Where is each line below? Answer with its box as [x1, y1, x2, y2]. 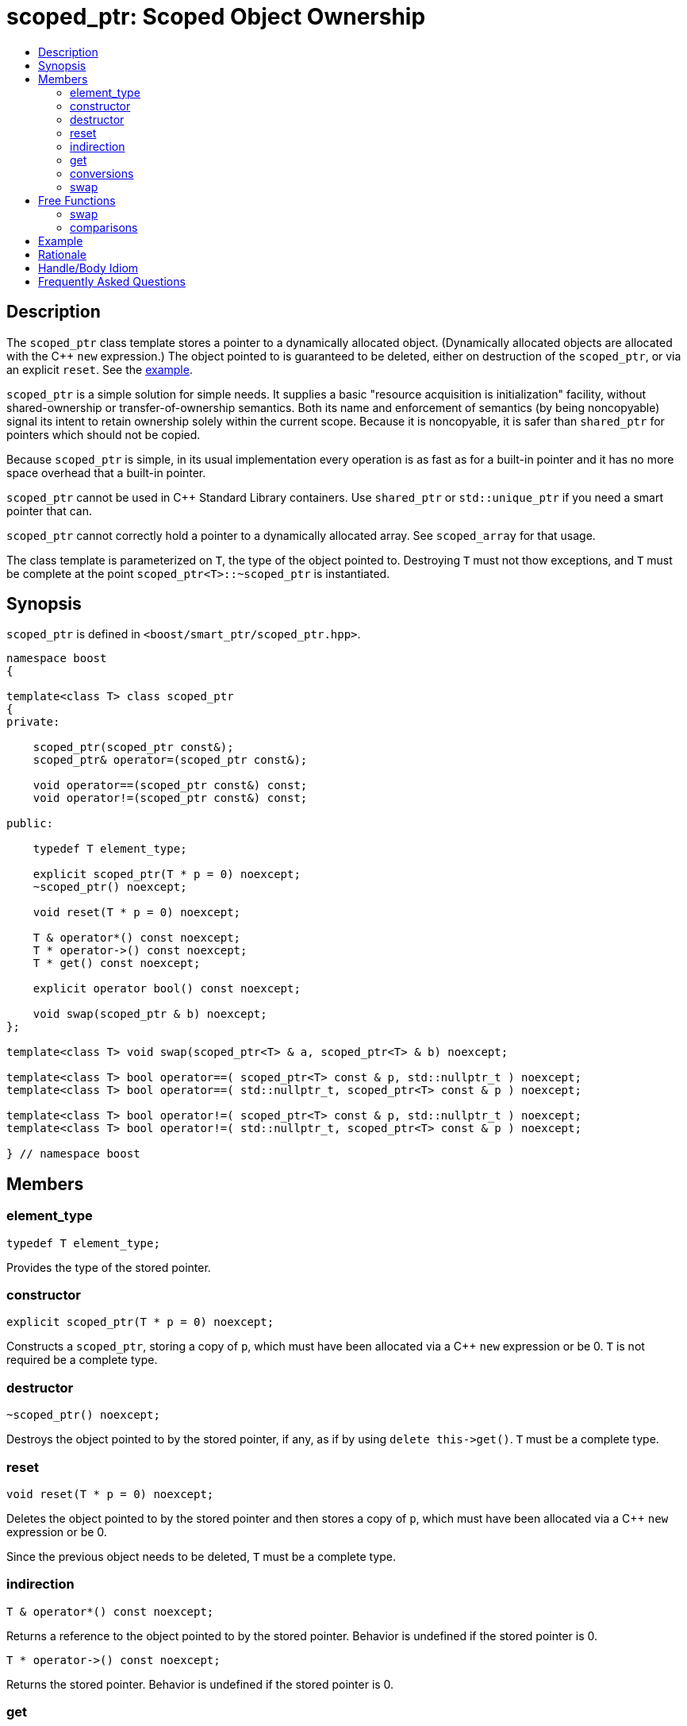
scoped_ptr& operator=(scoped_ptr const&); [33, 753, 308, 767]
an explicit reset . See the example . [6, 362, 193, 376]
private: [6, 715, 60, 729]
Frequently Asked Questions [38, 274, 186, 288]
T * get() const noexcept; [33, 957, 201, 970]
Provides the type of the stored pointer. [6, 1260, 211, 1274]
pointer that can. [6, 503, 92, 518]
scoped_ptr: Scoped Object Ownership [6, 3, 426, 30]
